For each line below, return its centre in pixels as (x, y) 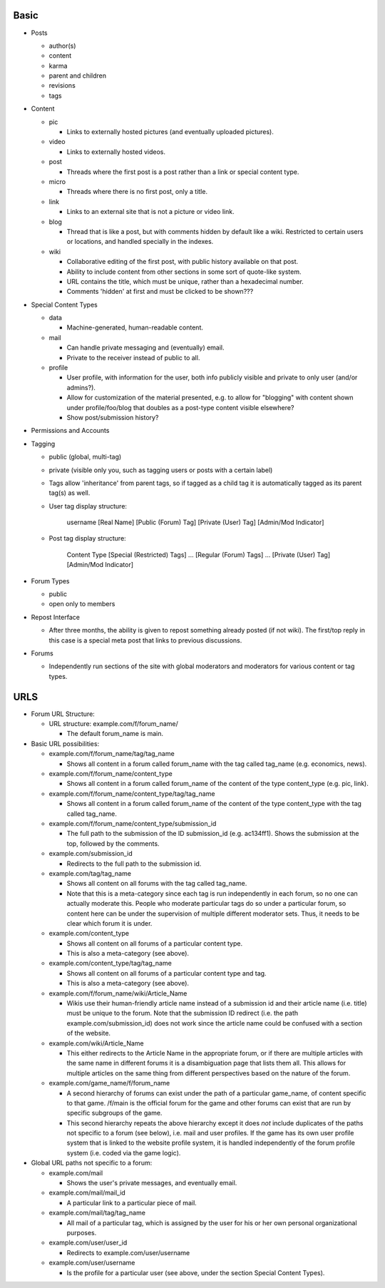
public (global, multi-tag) (85, 457)
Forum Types (51, 581)
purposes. (82, 1233)
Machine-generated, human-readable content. (135, 327)
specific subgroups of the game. (114, 1113)
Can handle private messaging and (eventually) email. (145, 348)
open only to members (82, 604)
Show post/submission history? (113, 417)
